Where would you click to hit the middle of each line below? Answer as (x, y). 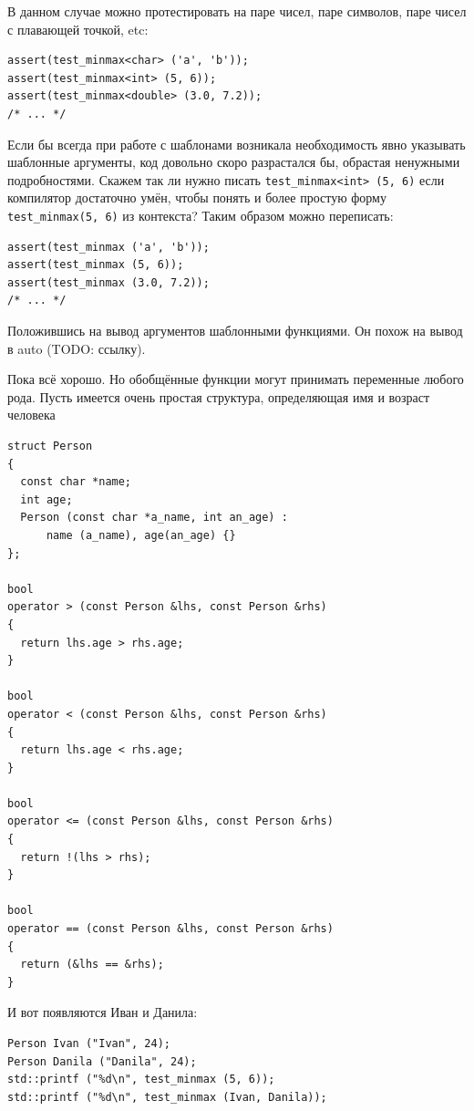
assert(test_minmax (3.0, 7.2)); (108, 282)
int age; (46, 499)
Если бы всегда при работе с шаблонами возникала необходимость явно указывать (237, 144)
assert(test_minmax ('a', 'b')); (108, 247)
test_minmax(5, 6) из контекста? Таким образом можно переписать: (201, 215)
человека (31, 415)
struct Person (50, 446)
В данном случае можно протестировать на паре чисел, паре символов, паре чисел (237, 11)
